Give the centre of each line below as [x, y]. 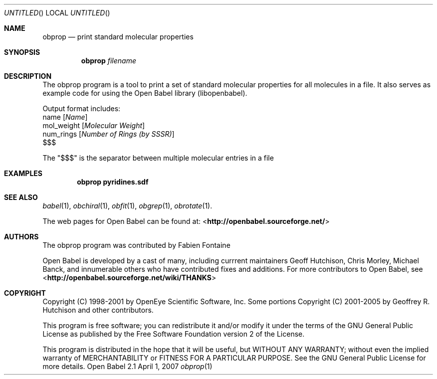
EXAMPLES [23, 173]
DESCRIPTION [28, 76]
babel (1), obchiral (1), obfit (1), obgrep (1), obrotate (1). [127, 206]
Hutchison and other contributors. [98, 310]
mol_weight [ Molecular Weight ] [94, 125]
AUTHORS [21, 237]
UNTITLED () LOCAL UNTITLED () [57, 13]
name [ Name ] [65, 117]
